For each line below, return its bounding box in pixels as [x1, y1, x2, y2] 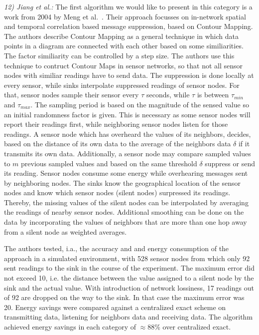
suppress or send [205, 158, 255, 168]
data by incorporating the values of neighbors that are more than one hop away [4, 217, 247, 227]
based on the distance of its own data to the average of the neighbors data [4, 138, 231, 149]
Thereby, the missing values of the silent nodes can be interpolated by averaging [4, 197, 249, 207]
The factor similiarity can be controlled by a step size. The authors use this [4, 50, 235, 60]
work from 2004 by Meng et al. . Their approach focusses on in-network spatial [4, 11, 246, 21]
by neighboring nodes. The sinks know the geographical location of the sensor [4, 177, 241, 188]
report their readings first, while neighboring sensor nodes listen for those [4, 119, 228, 129]
